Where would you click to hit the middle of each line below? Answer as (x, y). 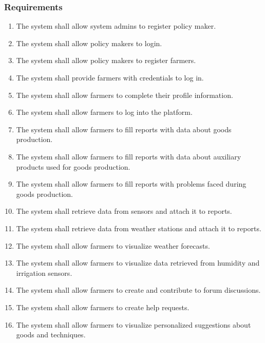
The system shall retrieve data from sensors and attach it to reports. (124, 211)
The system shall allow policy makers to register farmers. (106, 60)
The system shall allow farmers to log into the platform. (104, 112)
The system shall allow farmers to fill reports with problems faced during (131, 184)
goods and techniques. (51, 335)
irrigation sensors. (44, 273)
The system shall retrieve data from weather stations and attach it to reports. (139, 228)
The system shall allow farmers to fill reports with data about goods (124, 129)
